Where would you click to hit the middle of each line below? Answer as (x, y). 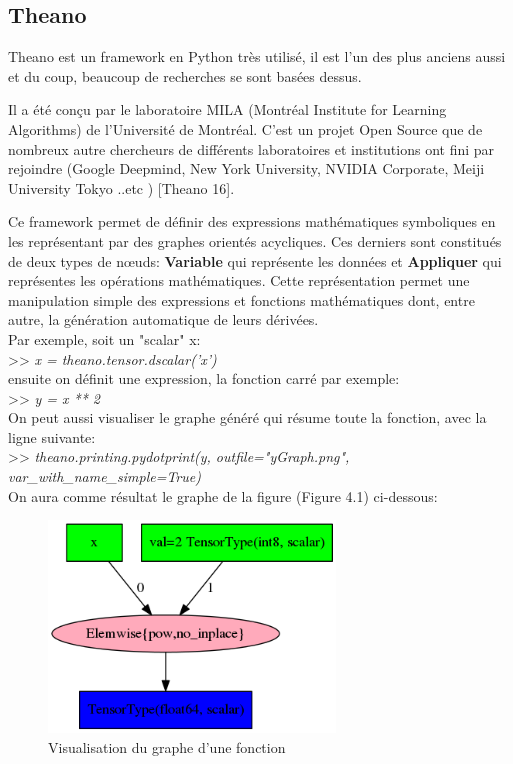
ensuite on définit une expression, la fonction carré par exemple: (204, 378)
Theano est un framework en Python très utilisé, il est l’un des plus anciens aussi (257, 56)
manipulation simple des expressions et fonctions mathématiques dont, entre (241, 299)
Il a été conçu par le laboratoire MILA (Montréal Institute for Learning (227, 109)
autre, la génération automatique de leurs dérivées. (163, 319)
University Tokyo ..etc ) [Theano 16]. (121, 187)
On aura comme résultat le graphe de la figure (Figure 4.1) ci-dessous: (223, 495)
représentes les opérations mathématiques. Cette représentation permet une (239, 280)
